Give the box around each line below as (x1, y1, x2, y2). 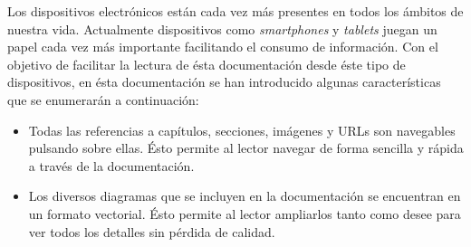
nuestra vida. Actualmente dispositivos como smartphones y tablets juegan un (7, 19, 437, 38)
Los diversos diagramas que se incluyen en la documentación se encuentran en (28, 186, 461, 205)
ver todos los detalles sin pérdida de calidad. (28, 222, 275, 241)
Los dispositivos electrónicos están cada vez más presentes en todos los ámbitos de (7, 2, 464, 20)
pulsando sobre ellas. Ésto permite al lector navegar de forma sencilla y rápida (28, 138, 464, 157)
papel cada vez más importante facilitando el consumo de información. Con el (7, 37, 438, 56)
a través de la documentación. (28, 156, 195, 175)
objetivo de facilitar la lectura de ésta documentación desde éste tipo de (7, 54, 406, 73)
